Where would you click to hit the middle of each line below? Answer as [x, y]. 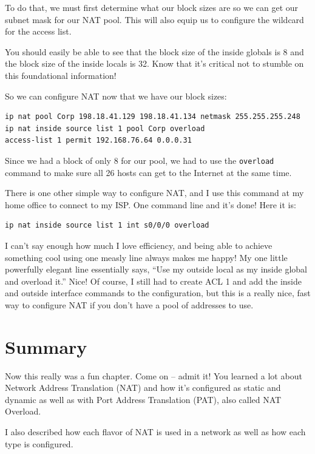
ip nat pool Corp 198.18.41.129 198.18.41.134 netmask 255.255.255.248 [153, 117]
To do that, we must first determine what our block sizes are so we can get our [152, 7]
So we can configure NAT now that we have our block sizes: [116, 96]
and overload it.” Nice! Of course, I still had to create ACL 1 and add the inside [153, 281]
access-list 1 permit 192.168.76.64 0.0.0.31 [98, 141]
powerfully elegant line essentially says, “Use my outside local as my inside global [156, 269]
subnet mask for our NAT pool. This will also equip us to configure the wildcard [154, 19]
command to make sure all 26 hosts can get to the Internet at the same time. [148, 172]
